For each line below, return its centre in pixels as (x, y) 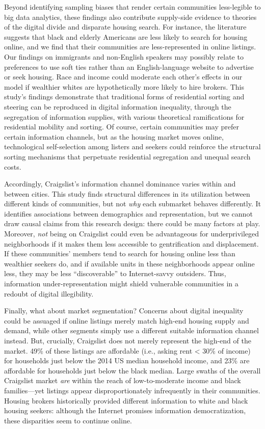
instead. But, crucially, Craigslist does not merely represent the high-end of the (128, 340)
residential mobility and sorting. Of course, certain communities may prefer (122, 127)
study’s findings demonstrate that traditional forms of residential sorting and (124, 97)
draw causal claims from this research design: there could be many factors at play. (132, 223)
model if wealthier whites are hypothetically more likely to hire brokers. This (124, 86)
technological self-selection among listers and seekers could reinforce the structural (132, 146)
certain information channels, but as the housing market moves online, (114, 136)
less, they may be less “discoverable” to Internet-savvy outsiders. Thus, (115, 273)
